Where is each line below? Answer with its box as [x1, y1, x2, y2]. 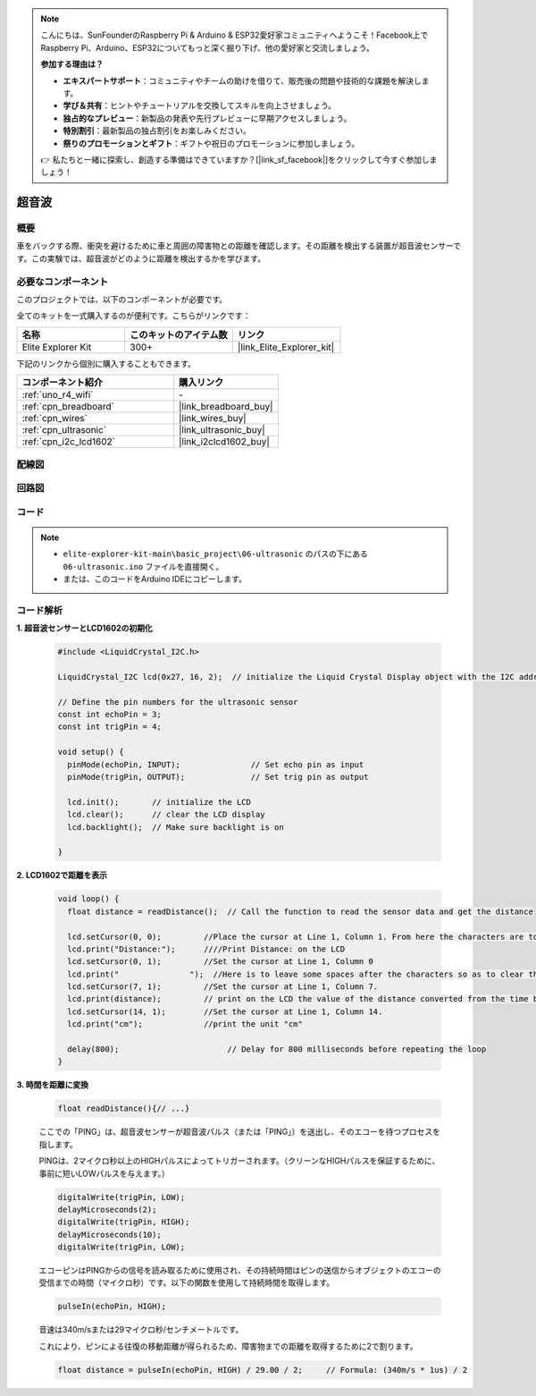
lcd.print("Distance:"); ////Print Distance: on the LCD [67, 943, 346, 954]
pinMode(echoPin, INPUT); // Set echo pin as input [67, 759, 364, 769]
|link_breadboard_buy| [179, 401, 273, 413]
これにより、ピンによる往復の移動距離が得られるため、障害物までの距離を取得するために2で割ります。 [38, 1341, 418, 1351]
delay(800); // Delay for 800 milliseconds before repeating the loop [67, 1045, 487, 1054]
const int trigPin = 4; [57, 722, 163, 732]
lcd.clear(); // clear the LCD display [67, 809, 265, 820]
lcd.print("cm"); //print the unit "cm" [67, 1020, 303, 1029]
